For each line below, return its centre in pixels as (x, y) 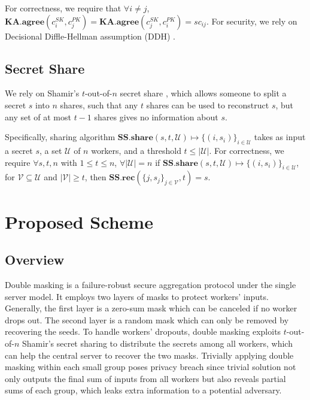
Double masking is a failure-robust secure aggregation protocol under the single (151, 284)
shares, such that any (99, 104)
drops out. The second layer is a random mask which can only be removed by (147, 319)
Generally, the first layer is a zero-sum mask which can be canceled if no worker (151, 308)
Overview (35, 260)
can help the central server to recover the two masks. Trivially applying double (149, 355)
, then (95, 177)
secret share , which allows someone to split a (203, 93)
